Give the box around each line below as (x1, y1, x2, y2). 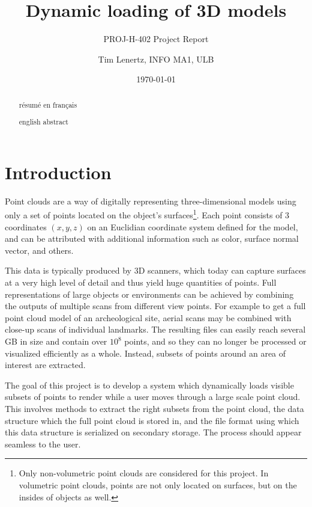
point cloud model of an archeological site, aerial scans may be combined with (5, 311, 292, 324)
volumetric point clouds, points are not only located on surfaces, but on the (19, 478, 297, 491)
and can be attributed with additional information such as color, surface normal (5, 232, 299, 245)
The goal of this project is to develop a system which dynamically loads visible (5, 378, 294, 391)
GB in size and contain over (5, 335, 107, 348)
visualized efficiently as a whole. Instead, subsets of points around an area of (5, 346, 286, 359)
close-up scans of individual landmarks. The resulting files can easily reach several (5, 323, 306, 336)
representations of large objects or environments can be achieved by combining (5, 287, 294, 300)
